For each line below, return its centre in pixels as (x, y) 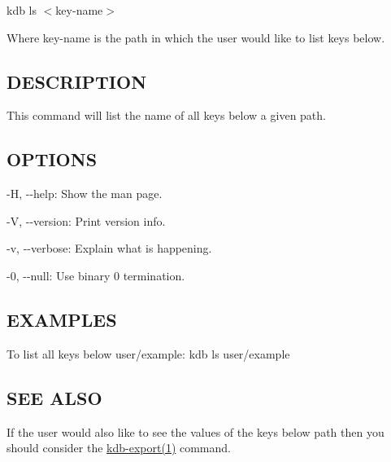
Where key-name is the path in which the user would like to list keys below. (196, 37)
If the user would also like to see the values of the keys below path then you (195, 431)
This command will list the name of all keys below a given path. (166, 115)
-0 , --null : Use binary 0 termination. (96, 275)
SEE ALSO (54, 397)
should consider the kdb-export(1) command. (119, 448)
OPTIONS (52, 159)
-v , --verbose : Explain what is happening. (109, 248)
